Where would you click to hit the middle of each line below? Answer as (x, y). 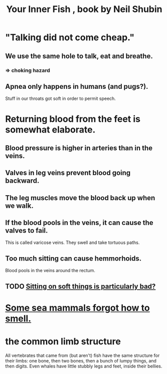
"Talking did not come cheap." (70, 37)
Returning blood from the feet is (73, 119)
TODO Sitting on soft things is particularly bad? (80, 286)
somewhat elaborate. (50, 130)
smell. (18, 319)
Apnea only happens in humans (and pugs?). (77, 86)
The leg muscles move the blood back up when (80, 198)
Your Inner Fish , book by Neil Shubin (84, 9)
